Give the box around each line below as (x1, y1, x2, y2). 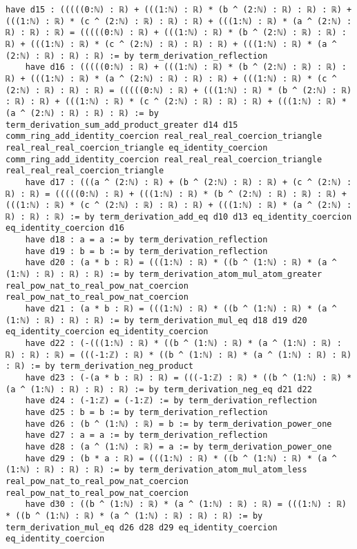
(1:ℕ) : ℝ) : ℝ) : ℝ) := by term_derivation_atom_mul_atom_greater (6, 269, 322, 280)
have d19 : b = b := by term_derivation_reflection (25, 246, 268, 256)
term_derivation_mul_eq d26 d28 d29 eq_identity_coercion (6, 522, 278, 532)
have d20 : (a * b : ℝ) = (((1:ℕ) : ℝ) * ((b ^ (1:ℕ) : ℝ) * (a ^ (25, 258, 337, 268)
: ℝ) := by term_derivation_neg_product (6, 361, 194, 372)
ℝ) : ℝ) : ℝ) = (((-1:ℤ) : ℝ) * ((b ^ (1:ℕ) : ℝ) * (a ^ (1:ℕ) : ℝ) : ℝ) (6, 349, 352, 360)
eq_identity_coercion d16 (6, 223, 124, 233)
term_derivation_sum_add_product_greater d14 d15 (6, 119, 238, 130)
